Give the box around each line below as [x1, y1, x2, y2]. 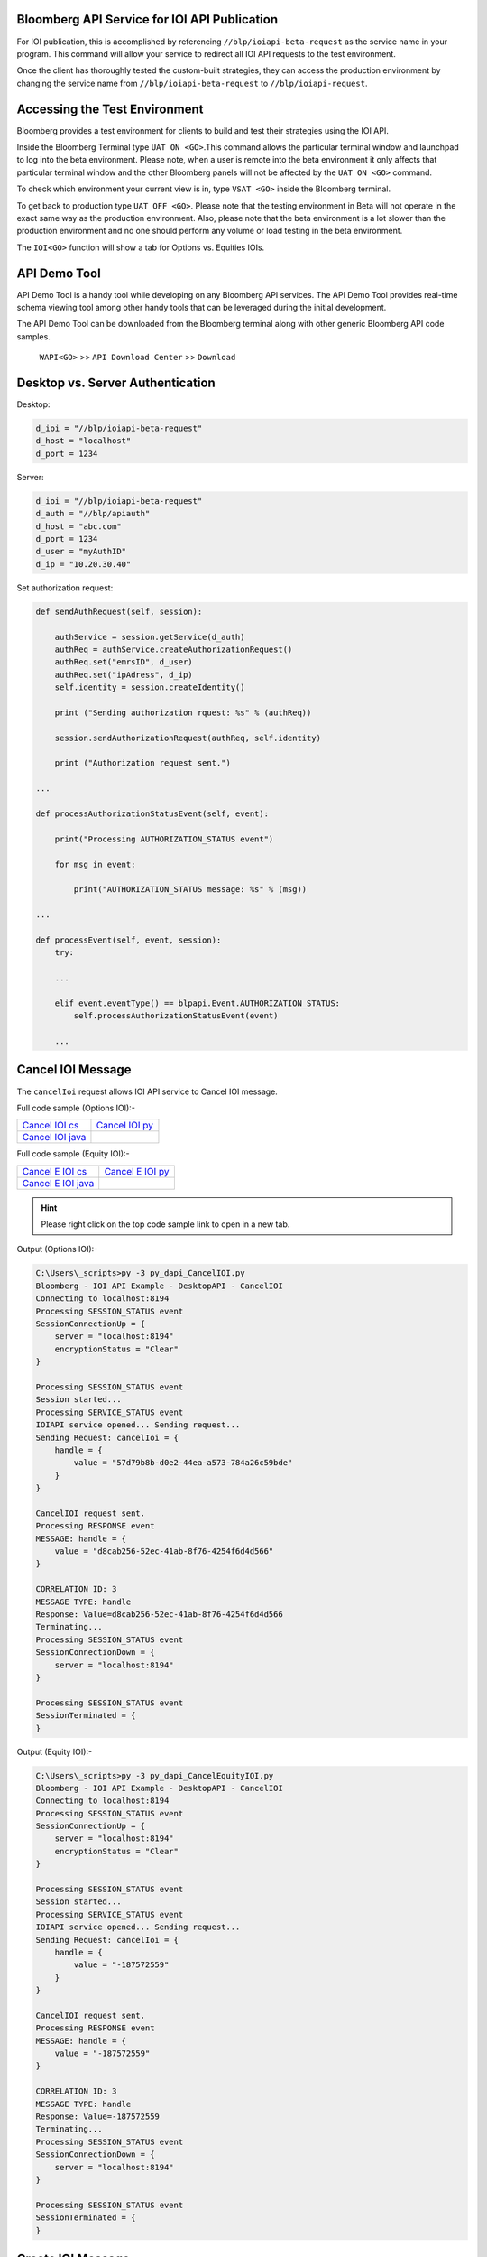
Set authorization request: [16, 582, 114, 593]
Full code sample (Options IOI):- [16, 1102, 135, 1113]
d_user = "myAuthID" [35, 546, 126, 557]
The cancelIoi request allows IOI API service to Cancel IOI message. [16, 1086, 279, 1097]
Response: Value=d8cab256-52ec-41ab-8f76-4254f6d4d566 [35, 1610, 283, 1620]
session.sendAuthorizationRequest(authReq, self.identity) [54, 732, 322, 743]
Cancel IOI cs [22, 1119, 79, 1132]
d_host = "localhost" [35, 436, 132, 446]
